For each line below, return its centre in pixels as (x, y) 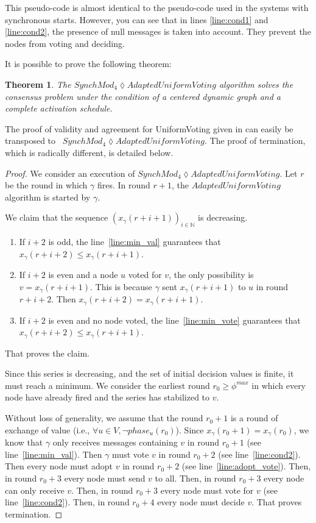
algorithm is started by (48, 197)
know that (24, 442)
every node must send (105, 478)
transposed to (30, 141)
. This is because (121, 286)
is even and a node (83, 275)
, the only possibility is (211, 275)
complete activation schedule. (59, 108)
